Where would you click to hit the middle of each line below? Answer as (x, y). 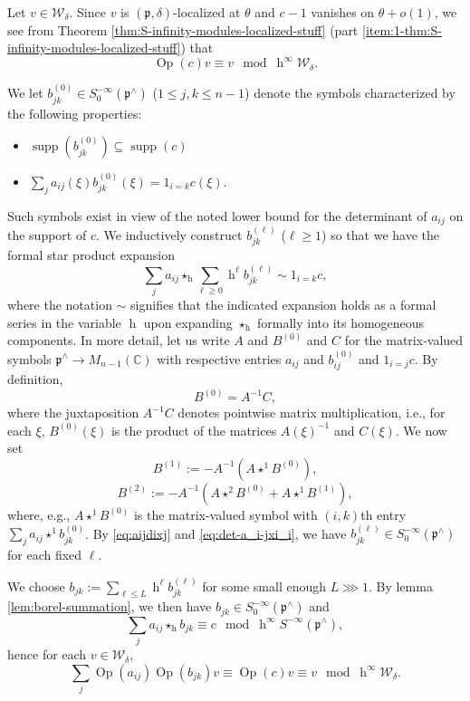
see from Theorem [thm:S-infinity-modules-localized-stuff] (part (183, 29)
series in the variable (64, 322)
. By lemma (400, 586)
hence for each (47, 654)
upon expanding (188, 322)
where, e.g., (39, 514)
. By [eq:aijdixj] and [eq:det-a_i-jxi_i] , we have (216, 533)
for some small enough (264, 586)
